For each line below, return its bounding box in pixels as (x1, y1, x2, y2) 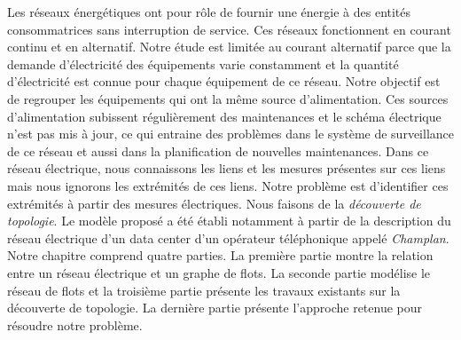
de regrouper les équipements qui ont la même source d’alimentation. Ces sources (7, 89, 449, 107)
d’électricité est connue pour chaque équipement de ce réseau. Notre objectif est (7, 72, 441, 91)
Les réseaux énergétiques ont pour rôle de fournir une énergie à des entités (7, 3, 411, 20)
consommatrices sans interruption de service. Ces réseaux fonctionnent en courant (7, 20, 451, 38)
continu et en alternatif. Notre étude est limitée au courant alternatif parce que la (7, 37, 451, 56)
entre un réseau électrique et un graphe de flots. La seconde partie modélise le (7, 263, 431, 281)
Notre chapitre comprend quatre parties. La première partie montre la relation (7, 246, 434, 265)
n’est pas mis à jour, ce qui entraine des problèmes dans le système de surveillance (7, 124, 454, 143)
